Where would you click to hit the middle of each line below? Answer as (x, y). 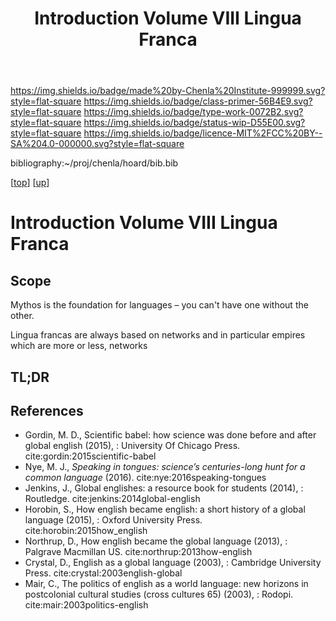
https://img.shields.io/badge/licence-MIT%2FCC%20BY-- (203, 133)
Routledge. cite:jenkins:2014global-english (112, 499)
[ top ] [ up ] (30, 183)
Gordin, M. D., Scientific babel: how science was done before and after (170, 435)
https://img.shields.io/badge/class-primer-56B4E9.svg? (198, 101)
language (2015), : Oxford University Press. (113, 520)
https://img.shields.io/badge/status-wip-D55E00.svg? (194, 123)
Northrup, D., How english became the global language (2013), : (156, 541)
